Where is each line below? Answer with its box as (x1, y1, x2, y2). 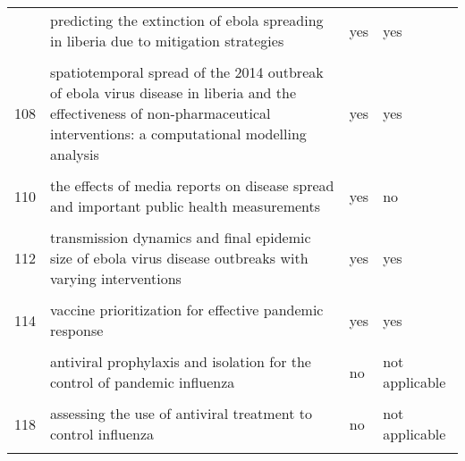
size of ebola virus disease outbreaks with (50, 247, 309, 268)
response (50, 320, 104, 340)
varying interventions (50, 268, 182, 289)
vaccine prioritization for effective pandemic (50, 299, 324, 320)
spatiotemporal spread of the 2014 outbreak (50, 62, 324, 82)
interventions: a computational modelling (50, 123, 307, 144)
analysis (50, 144, 99, 164)
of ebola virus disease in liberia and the (50, 82, 297, 103)
